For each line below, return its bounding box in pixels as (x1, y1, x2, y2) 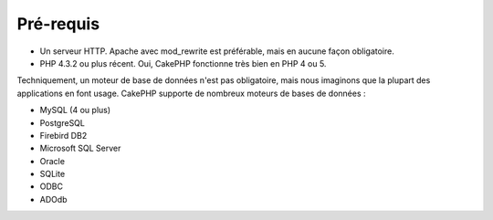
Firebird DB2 (39, 130, 88, 141)
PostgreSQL (39, 117, 86, 128)
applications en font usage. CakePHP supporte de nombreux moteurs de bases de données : (16, 88, 366, 99)
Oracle (39, 155, 66, 166)
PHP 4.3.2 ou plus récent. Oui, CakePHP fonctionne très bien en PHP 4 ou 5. (39, 58, 327, 68)
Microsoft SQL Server (39, 142, 121, 154)
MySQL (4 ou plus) (39, 105, 111, 116)
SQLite (39, 169, 66, 180)
